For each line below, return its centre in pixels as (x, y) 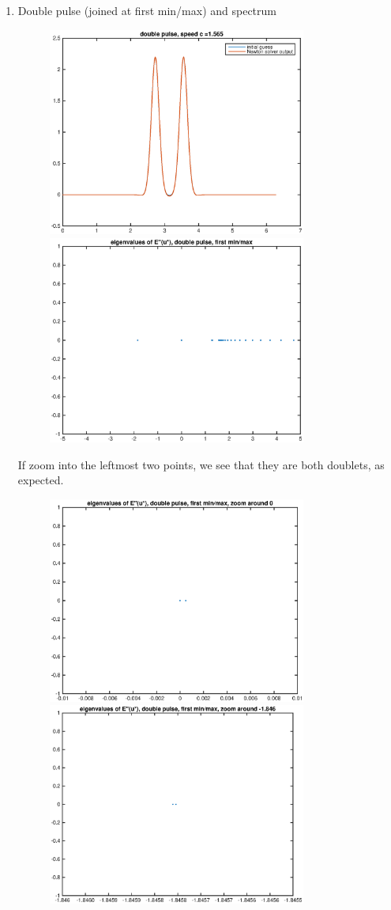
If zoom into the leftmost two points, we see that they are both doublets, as (201, 464)
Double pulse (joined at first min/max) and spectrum (147, 10)
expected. (41, 480)
